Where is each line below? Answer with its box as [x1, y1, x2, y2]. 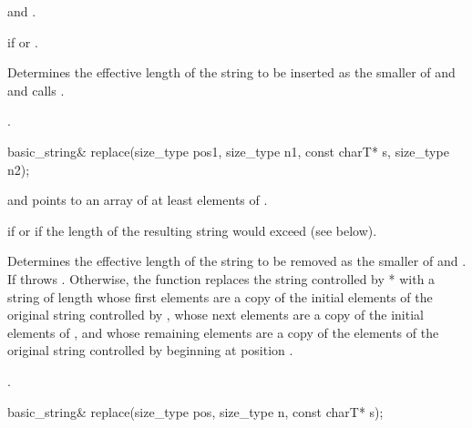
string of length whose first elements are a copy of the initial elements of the [7, 287, 433, 306]
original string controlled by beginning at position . [7, 341, 293, 360]
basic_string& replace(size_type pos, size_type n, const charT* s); [7, 402, 384, 421]
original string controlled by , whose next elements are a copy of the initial [7, 305, 424, 324]
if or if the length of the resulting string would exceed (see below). [7, 220, 377, 239]
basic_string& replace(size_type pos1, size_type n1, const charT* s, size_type [7, 141, 449, 160]
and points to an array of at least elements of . [7, 190, 268, 209]
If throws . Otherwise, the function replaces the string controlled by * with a [7, 269, 436, 288]
